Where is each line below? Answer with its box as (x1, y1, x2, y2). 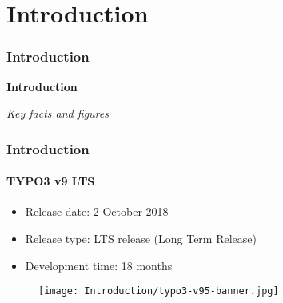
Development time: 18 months (25, 257, 173, 273)
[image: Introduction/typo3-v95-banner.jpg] (38, 285, 279, 297)
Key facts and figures (6, 105, 109, 122)
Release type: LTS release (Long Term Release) (25, 230, 257, 247)
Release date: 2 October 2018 (25, 203, 169, 220)
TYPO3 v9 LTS (6, 173, 95, 189)
